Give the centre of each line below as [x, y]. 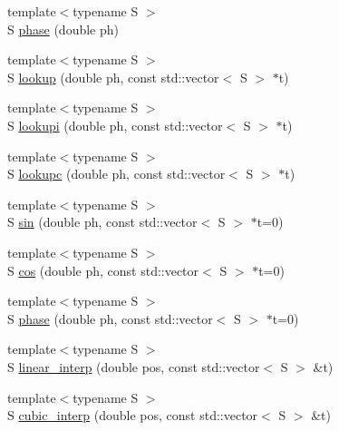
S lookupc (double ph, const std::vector [116, 174]
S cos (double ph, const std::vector [103, 270]
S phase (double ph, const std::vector [110, 318]
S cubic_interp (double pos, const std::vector [133, 415]
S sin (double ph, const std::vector [102, 222]
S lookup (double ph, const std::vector [113, 77]
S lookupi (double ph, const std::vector [115, 125]
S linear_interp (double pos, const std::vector [134, 366]
